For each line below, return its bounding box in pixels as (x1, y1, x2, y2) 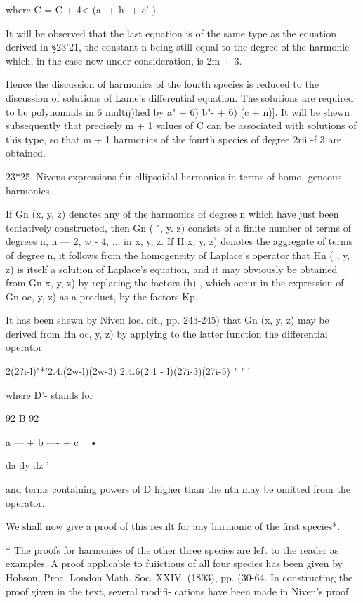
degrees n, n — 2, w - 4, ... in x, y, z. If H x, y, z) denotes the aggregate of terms (6, 234, 353, 249)
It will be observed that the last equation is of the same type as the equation (6, 25, 336, 40)
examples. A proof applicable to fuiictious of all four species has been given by (6, 556, 343, 571)
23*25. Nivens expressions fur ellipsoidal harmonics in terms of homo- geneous (6, 168, 342, 183)
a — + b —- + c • (6, 434, 98, 449)
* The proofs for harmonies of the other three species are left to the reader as (6, 542, 339, 557)
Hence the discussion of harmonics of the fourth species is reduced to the (6, 77, 319, 91)
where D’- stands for (6, 387, 93, 402)
